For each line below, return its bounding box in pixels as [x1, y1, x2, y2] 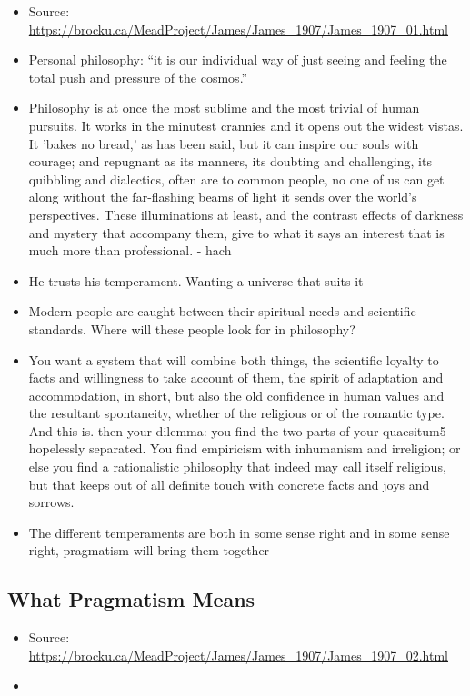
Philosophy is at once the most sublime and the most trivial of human [28, 98, 420, 117]
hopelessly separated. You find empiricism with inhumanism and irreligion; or [28, 439, 461, 458]
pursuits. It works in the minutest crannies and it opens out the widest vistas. [28, 115, 464, 134]
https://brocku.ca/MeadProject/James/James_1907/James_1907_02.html [28, 645, 449, 664]
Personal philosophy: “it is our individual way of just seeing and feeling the [28, 50, 447, 69]
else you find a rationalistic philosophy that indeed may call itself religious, [28, 457, 446, 476]
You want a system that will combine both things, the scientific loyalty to [28, 350, 439, 369]
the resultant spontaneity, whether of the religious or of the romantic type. [28, 403, 445, 423]
